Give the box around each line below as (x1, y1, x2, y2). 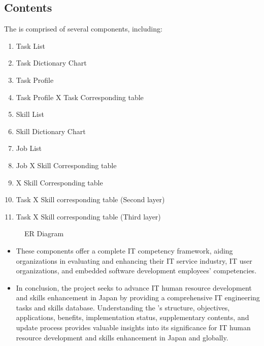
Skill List (16, 109, 44, 119)
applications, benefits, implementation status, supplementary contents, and (16, 312, 249, 323)
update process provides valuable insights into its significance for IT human (16, 322, 251, 333)
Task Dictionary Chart (16, 57, 87, 68)
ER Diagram (24, 228, 64, 239)
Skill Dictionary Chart (16, 125, 86, 136)
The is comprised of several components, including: (4, 23, 162, 34)
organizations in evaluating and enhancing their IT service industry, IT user (16, 255, 252, 266)
